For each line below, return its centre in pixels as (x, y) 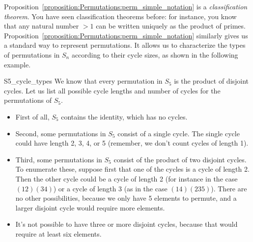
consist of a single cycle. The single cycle (179, 133)
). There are (229, 188)
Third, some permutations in (59, 159)
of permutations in (32, 54)
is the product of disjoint (211, 81)
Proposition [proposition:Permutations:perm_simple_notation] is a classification (126, 6)
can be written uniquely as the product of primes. (171, 26)
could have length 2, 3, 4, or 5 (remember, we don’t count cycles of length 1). (132, 143)
